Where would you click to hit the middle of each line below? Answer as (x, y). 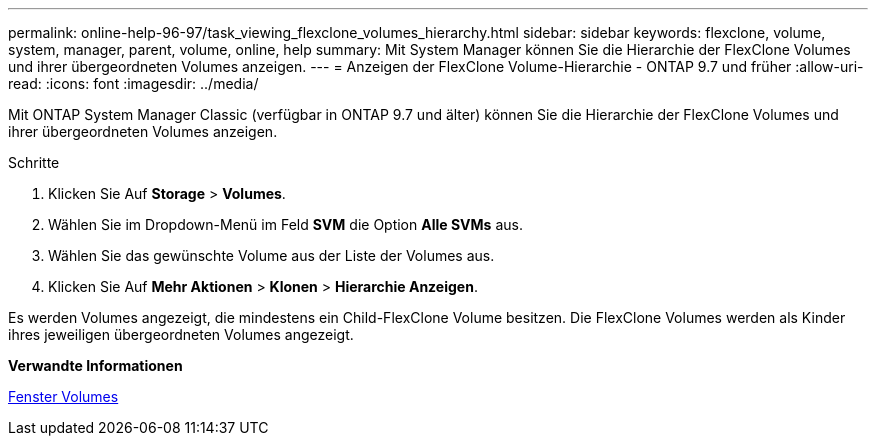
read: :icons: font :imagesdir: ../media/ (133, 83)
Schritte (34, 162)
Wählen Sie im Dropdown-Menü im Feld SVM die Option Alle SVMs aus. (285, 224)
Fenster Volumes (63, 396)
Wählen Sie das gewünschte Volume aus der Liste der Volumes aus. (271, 255)
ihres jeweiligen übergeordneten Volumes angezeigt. (181, 334)
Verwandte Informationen (95, 365)
